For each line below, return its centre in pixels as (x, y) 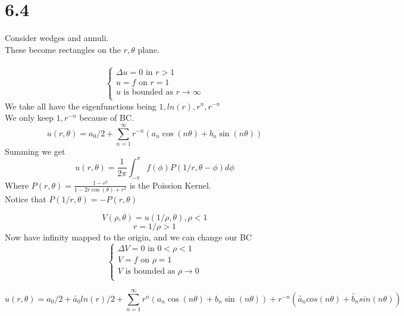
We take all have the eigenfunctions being (81, 106)
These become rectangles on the (63, 49)
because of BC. (107, 118)
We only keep (29, 118)
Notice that (26, 199)
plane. (149, 49)
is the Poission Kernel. (170, 185)
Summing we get (35, 151)
